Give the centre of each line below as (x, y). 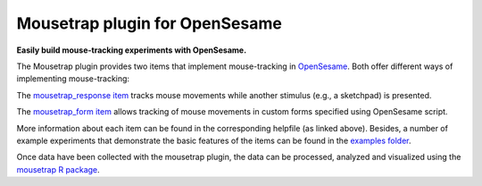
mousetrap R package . (58, 169)
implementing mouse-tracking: (73, 79)
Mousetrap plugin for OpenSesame (150, 23)
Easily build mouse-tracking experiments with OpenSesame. (132, 50)
